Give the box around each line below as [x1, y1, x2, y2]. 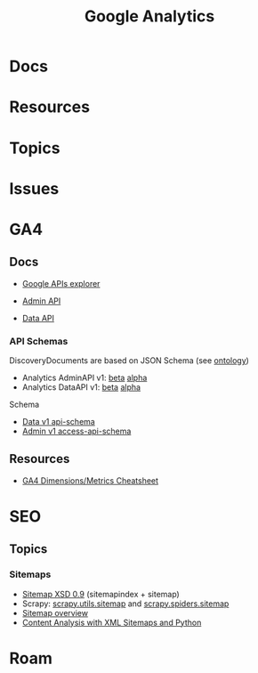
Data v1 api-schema [21, 417, 95, 427]
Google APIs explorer [21, 278, 101, 288]
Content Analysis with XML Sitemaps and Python [21, 617, 202, 628]
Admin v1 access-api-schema [21, 426, 132, 437]
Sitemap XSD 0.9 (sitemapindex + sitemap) [21, 588, 180, 599]
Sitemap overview [21, 607, 89, 618]
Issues [9, 178, 60, 199]
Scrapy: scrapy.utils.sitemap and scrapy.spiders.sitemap [21, 598, 230, 609]
